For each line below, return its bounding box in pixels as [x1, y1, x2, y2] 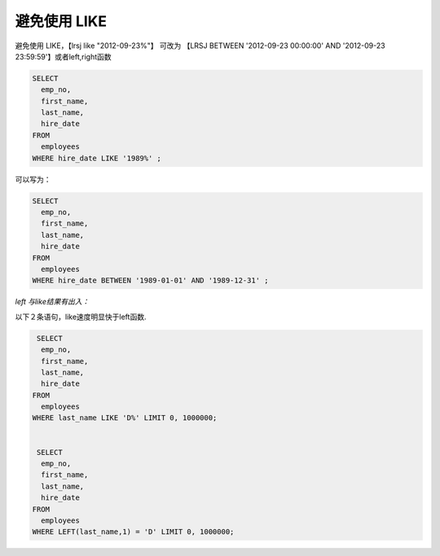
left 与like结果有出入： [15, 297, 90, 307]
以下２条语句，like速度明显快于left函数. [15, 312, 147, 322]
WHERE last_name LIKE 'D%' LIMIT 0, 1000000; [32, 414, 218, 422]
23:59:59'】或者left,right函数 [15, 51, 112, 61]
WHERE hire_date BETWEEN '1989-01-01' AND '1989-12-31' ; [32, 276, 269, 285]
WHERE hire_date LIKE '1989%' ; [32, 153, 162, 163]
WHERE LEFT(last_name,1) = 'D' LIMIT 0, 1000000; [32, 528, 235, 536]
